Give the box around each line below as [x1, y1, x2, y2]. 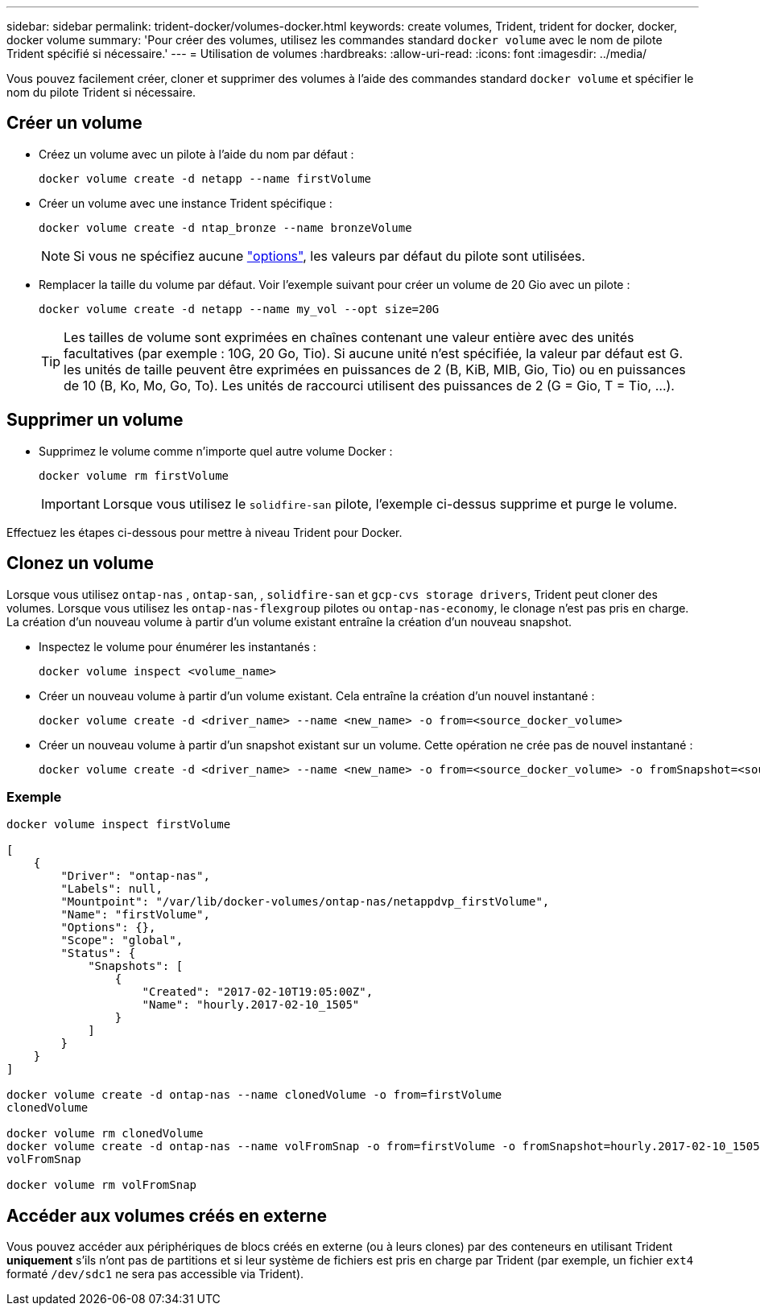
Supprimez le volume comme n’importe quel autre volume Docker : [39, 444, 393, 458]
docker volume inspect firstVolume [6, 818, 231, 831]
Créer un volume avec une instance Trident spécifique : [39, 196, 332, 210]
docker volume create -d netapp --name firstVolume [39, 171, 372, 185]
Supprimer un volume [6, 410, 184, 431]
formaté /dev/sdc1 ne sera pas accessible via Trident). [6, 1267, 304, 1281]
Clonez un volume [6, 553, 154, 574]
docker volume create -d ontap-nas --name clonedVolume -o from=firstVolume [6, 1088, 502, 1102]
